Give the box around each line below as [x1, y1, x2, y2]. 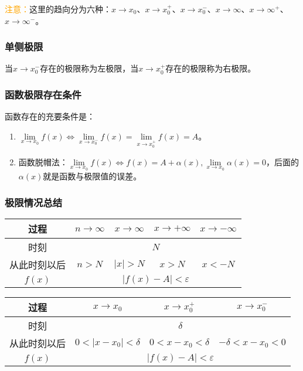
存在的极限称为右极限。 [165, 62, 256, 74]
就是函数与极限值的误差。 [43, 170, 142, 182]
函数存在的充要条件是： [5, 110, 95, 122]
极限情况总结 [5, 195, 63, 209]
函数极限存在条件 [5, 87, 81, 101]
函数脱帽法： [18, 155, 68, 168]
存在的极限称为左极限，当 [40, 62, 139, 74]
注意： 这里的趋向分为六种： [5, 3, 111, 15]
